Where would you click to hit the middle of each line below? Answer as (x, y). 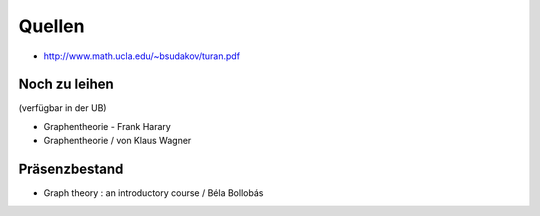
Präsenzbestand (71, 169)
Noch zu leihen (66, 84)
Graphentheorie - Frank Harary (107, 126)
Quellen (51, 26)
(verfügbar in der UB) (62, 108)
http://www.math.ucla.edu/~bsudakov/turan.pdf (141, 56)
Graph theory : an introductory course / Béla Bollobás (153, 193)
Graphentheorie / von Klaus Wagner (117, 141)
